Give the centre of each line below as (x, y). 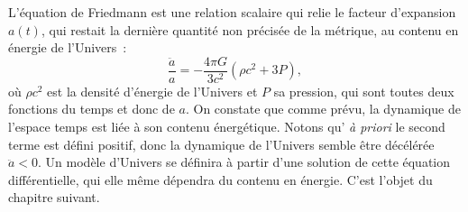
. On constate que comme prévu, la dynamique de (323, 109)
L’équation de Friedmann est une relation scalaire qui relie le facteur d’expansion (232, 12)
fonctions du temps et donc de (92, 109)
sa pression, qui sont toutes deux (364, 91)
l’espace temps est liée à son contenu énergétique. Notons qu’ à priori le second (227, 127)
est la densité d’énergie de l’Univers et (152, 91)
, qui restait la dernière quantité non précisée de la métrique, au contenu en (250, 29)
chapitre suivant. (54, 197)
